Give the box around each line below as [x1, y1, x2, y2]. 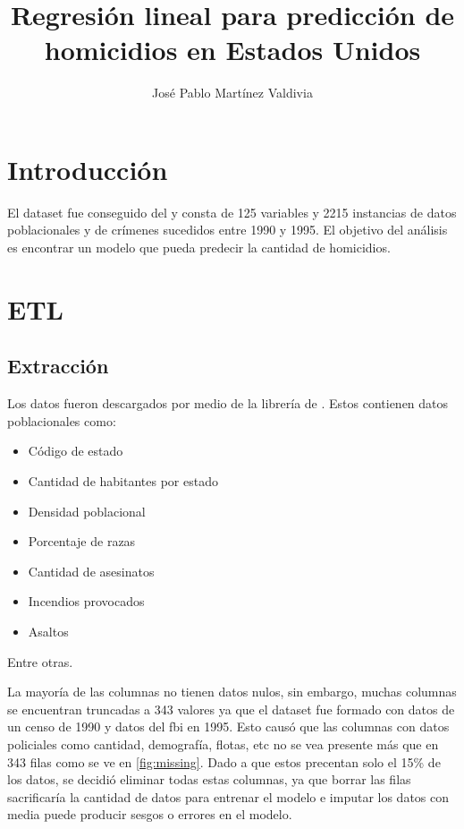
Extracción [7, 352, 109, 380]
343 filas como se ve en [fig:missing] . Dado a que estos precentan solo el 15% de [7, 752, 441, 771]
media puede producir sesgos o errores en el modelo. [7, 805, 292, 824]
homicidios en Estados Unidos [44, 31, 421, 68]
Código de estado [28, 441, 123, 460]
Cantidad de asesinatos [28, 561, 155, 580]
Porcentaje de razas [28, 532, 136, 551]
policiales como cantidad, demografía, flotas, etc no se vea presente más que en [7, 734, 439, 753]
